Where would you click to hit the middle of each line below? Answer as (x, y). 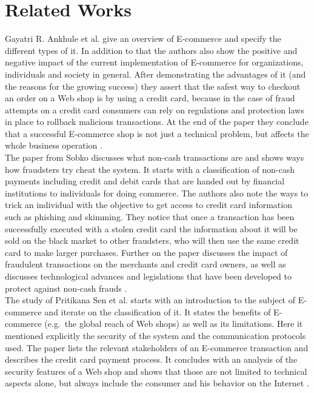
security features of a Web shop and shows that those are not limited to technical (156, 371)
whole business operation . (54, 145)
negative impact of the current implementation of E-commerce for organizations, (154, 62)
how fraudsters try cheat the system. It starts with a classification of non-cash (150, 169)
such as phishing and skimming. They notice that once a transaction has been (150, 217)
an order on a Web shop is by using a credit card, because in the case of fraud (150, 98)
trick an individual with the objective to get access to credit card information (149, 205)
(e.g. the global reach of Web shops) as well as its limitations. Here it (174, 324)
